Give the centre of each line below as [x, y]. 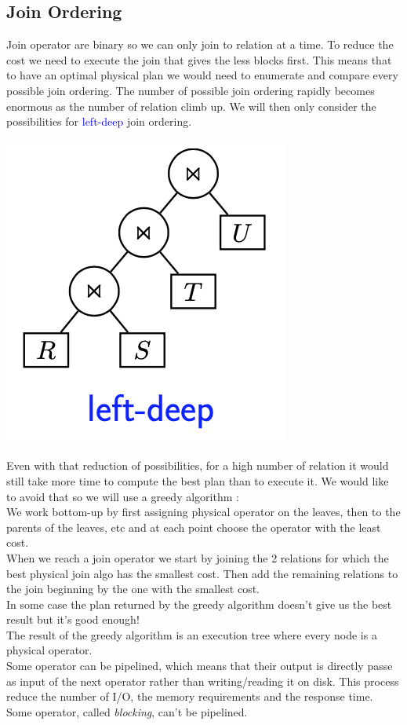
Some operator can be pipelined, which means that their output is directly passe [200, 666]
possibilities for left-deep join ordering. [99, 121]
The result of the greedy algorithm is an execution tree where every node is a [192, 634]
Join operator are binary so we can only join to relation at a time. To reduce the [200, 44]
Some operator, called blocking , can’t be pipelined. [127, 711]
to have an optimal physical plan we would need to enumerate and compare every [202, 75]
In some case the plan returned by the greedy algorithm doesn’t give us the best [199, 604]
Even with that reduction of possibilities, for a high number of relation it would [198, 465]
